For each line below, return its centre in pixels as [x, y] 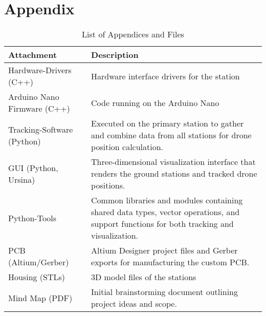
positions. [108, 185]
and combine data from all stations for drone [171, 135]
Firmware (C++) [39, 109]
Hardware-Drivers [40, 70]
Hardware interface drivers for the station [165, 76]
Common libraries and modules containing [167, 200]
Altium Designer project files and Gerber [164, 250]
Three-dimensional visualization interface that [173, 162]
